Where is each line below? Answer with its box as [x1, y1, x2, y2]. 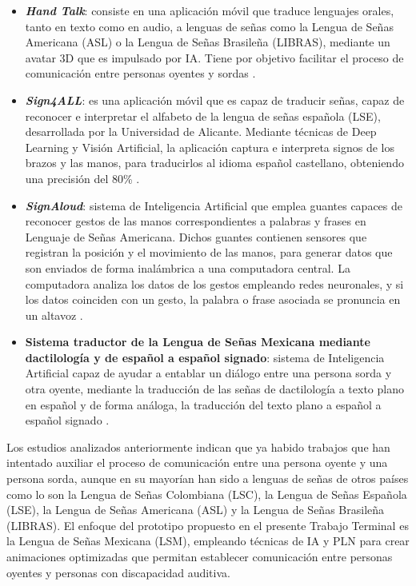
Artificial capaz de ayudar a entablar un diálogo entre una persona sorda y [25, 365, 392, 381]
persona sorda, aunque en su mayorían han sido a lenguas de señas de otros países [6, 470, 409, 487]
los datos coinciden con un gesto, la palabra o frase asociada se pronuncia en [25, 291, 401, 308]
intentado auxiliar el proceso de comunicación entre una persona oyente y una [6, 454, 388, 471]
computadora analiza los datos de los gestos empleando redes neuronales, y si [25, 275, 404, 292]
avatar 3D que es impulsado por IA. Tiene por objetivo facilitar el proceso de [25, 49, 404, 66]
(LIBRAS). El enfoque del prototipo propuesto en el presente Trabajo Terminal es [6, 516, 409, 533]
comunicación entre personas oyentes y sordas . [25, 65, 256, 82]
